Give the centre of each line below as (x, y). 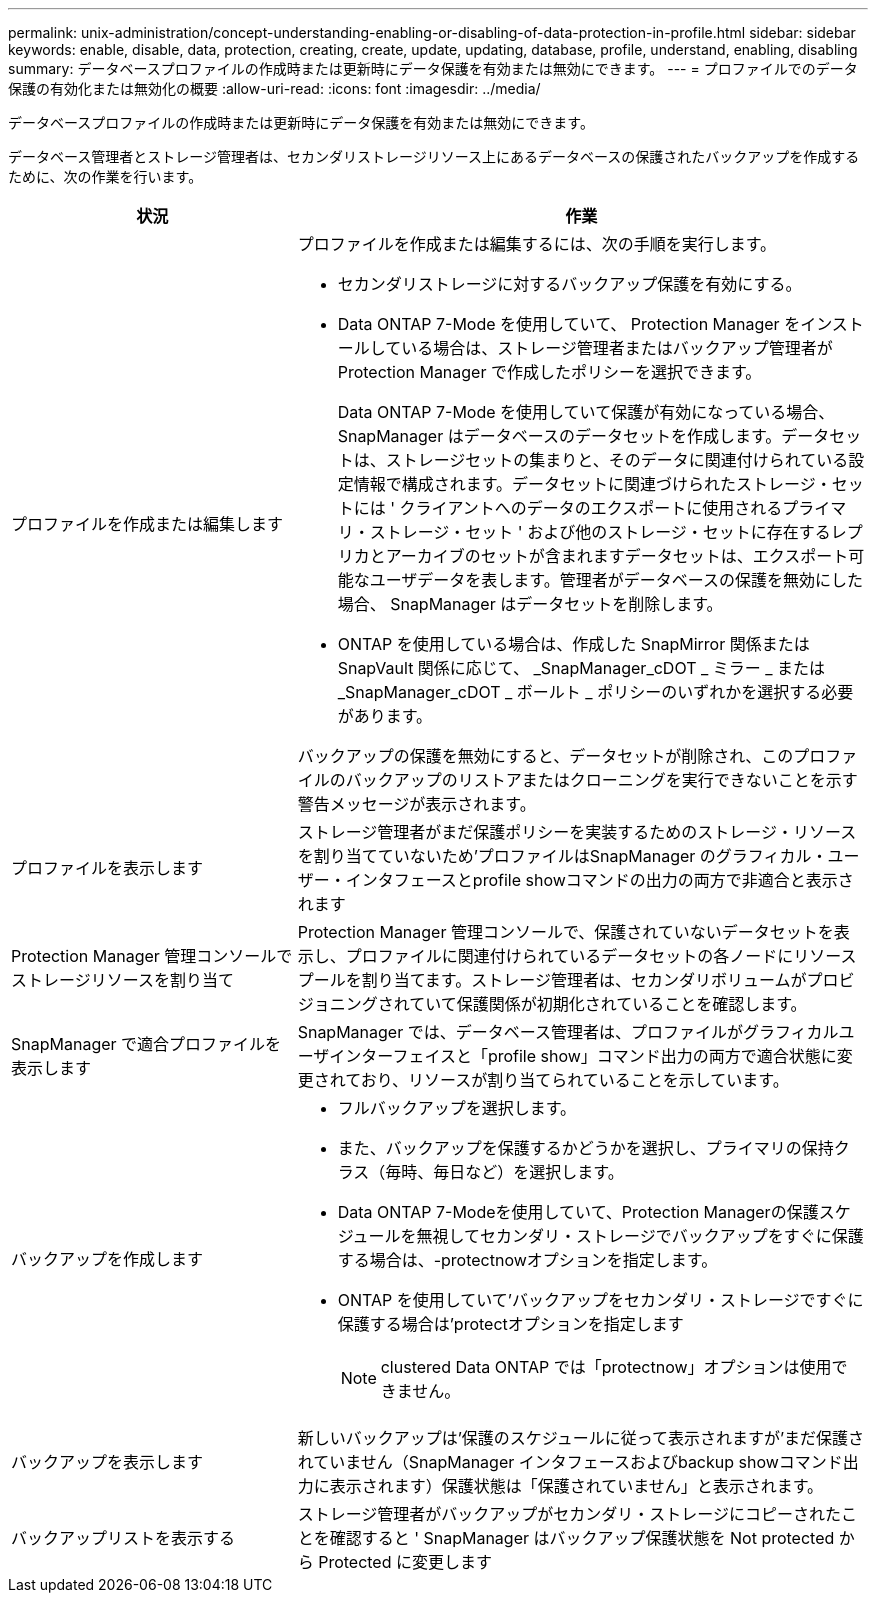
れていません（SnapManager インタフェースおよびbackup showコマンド (570, 1462)
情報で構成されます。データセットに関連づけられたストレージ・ (592, 484)
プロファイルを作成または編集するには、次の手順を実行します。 (537, 244)
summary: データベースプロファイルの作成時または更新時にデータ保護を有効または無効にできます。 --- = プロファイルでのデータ (433, 68)
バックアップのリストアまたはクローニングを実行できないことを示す (601, 780)
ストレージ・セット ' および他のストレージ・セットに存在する (600, 532)
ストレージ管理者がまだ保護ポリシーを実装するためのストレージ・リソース (577, 832)
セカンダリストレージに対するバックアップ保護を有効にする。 (569, 284)
